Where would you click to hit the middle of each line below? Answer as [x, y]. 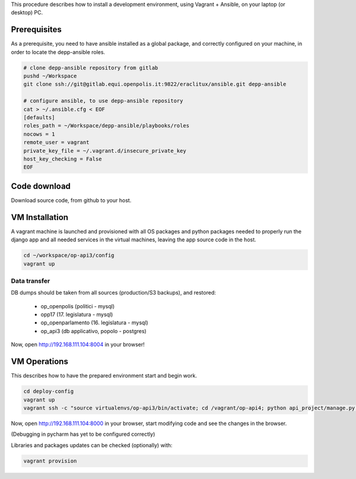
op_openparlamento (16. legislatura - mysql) [94, 322]
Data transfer [31, 280]
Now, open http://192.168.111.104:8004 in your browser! [78, 344]
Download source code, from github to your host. [71, 200]
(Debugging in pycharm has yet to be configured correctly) [83, 434]
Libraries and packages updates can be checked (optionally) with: [92, 445]
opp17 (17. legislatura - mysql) [77, 315]
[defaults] [39, 118]
